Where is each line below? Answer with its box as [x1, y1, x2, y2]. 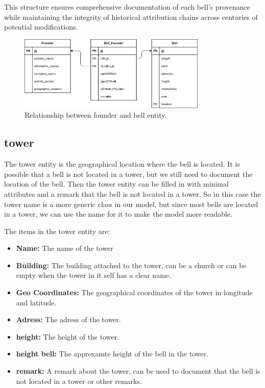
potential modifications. [4, 21, 78, 32]
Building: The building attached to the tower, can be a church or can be [16, 260, 247, 270]
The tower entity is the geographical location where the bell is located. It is [4, 159, 240, 169]
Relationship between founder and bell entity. [25, 110, 167, 120]
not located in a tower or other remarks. [16, 375, 142, 386]
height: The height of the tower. [16, 331, 119, 342]
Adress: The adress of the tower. [16, 314, 121, 325]
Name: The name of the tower [16, 243, 113, 253]
